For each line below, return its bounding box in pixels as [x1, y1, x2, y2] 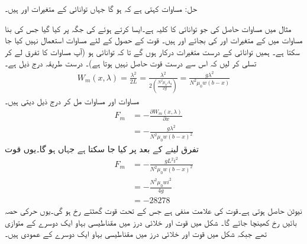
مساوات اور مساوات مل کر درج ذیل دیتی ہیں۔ [5, 95, 140, 107]
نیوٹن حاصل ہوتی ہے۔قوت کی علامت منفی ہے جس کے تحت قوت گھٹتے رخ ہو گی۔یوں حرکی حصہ [5, 204, 302, 217]
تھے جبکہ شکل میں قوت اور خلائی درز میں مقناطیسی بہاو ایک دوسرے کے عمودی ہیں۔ [5, 227, 267, 240]
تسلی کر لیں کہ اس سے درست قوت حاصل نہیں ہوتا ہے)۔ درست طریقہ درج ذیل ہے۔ [5, 57, 257, 69]
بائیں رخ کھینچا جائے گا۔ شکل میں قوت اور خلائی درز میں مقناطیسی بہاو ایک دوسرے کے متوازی [5, 216, 297, 228]
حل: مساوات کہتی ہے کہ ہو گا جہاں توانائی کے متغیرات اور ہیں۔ [5, 2, 198, 14]
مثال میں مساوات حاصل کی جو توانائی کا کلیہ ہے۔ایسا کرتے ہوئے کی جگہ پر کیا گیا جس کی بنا [5, 22, 292, 34]
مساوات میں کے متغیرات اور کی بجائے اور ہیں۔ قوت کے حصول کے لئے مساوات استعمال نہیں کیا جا [5, 34, 303, 46]
